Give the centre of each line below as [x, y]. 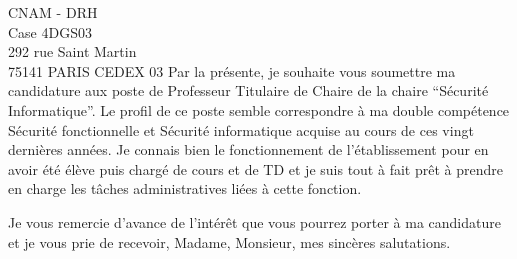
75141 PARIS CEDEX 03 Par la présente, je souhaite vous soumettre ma [232, 70]
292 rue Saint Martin [72, 51]
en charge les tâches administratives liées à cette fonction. [185, 188]
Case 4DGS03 [50, 31]
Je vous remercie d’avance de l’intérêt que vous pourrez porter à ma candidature [254, 221]
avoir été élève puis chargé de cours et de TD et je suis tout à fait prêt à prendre [255, 168]
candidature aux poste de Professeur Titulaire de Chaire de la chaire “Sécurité [248, 90]
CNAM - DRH [53, 12]
